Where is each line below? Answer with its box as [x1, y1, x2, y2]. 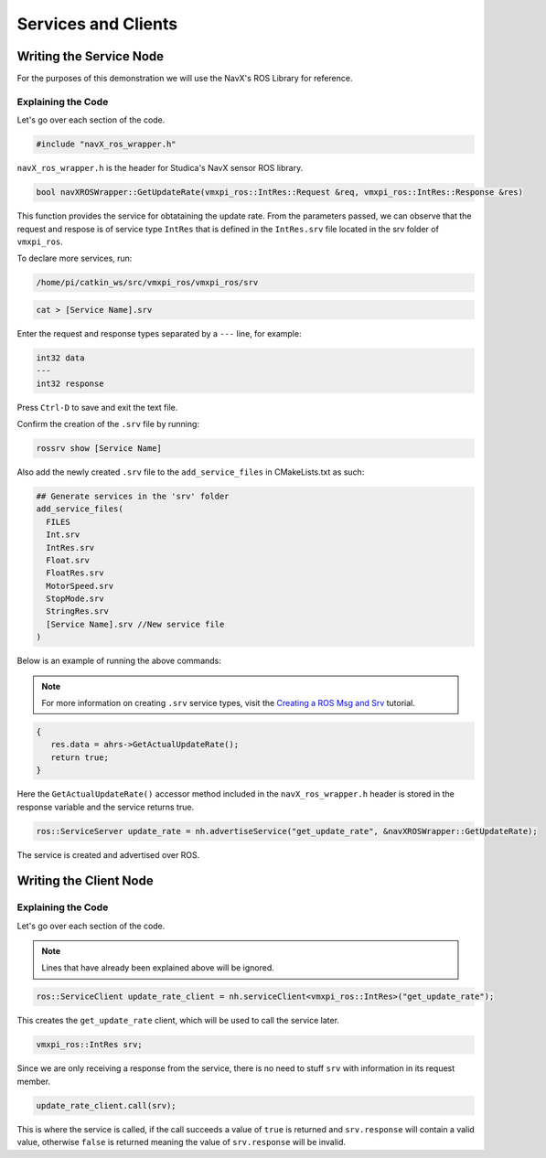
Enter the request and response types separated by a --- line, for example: [16, 327, 302, 338]
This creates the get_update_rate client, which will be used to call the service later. [16, 1015, 340, 1026]
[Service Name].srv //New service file [46, 618, 225, 629]
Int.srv [46, 530, 80, 540]
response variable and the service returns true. [16, 801, 195, 812]
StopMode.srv [46, 594, 104, 604]
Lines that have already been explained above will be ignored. [41, 962, 274, 973]
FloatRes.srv [46, 568, 104, 578]
